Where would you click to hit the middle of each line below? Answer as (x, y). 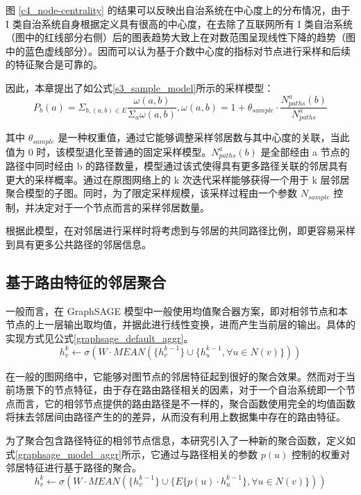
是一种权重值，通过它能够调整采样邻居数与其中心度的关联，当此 (204, 137)
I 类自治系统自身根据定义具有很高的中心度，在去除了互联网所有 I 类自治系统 (179, 23)
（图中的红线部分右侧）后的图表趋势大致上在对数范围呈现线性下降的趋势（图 (180, 37)
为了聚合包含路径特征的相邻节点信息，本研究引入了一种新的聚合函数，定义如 (180, 440)
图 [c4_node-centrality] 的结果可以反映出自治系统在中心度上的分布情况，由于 (178, 10)
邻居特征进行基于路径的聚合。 (74, 468)
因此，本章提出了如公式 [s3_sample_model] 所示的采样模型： (140, 87)
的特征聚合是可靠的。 (54, 64)
